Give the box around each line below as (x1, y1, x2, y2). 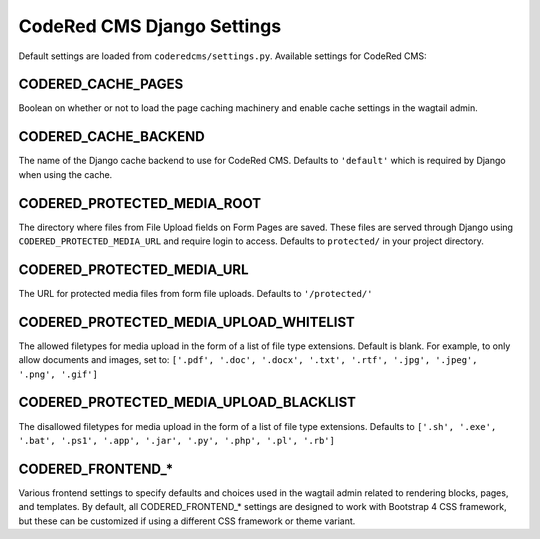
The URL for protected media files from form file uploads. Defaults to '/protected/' (18, 287, 373, 299)
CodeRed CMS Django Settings (18, 15, 282, 37)
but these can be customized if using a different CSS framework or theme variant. (18, 515, 356, 527)
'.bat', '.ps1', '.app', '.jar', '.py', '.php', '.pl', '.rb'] (18, 435, 335, 446)
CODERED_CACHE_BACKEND (18, 128, 205, 145)
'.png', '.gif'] (18, 368, 99, 380)
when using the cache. (18, 168, 113, 180)
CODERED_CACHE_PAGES (18, 76, 184, 93)
